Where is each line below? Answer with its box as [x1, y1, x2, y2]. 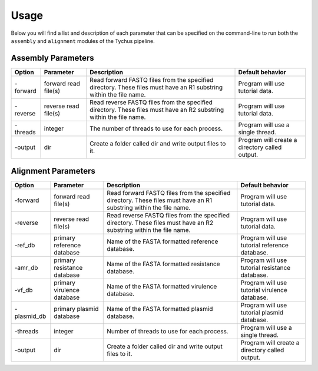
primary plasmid [54, 305, 99, 313]
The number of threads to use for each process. [89, 124, 223, 132]
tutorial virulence [240, 286, 288, 294]
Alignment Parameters [11, 166, 95, 176]
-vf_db [14, 286, 33, 294]
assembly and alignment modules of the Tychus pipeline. [11, 37, 155, 44]
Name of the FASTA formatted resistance [107, 260, 220, 268]
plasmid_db [14, 312, 47, 320]
